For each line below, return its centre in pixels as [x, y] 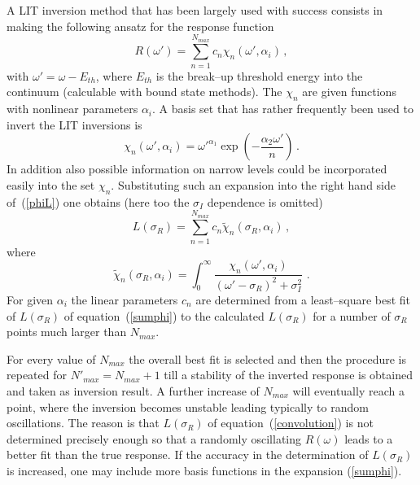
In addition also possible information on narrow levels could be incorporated [197, 169]
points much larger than [67, 332]
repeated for [37, 375]
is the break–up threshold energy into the [259, 75]
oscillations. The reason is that [83, 423]
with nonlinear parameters [72, 109]
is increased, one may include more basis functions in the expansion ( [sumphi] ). [204, 470]
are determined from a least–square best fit [303, 299]
